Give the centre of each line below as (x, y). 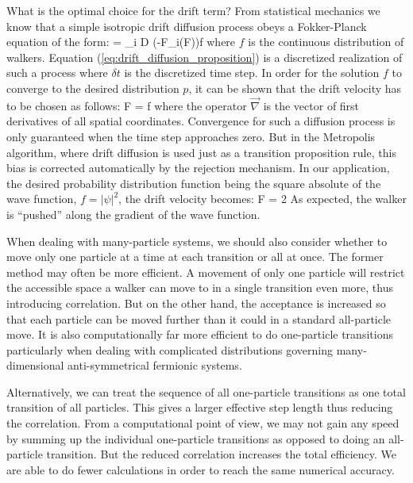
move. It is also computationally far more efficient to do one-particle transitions (200, 334)
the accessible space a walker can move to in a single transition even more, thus (200, 287)
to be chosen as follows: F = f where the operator (127, 105)
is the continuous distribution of (326, 42)
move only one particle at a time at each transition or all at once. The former (195, 257)
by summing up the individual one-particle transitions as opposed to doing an (196, 438)
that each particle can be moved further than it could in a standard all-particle (199, 318)
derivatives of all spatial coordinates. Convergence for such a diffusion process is (201, 121)
